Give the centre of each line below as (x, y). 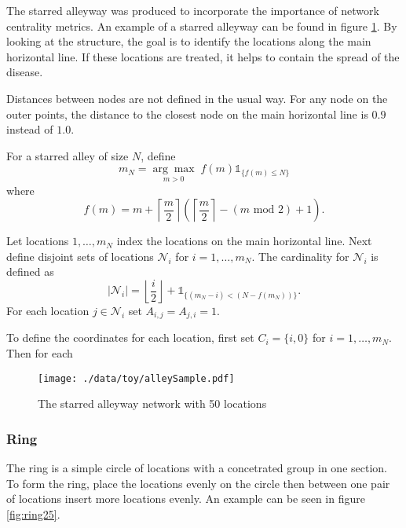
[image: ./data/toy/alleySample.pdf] (136, 378)
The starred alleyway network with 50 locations (152, 403)
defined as (30, 271)
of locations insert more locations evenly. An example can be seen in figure (186, 499)
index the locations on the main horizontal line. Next (244, 241)
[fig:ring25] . (33, 513)
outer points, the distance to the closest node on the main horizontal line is (187, 114)
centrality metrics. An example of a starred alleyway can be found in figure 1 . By (202, 26)
